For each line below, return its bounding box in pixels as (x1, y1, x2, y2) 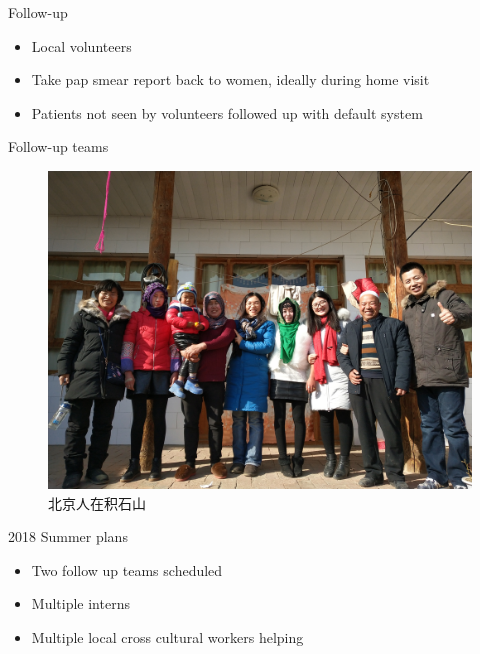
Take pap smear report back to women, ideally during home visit (31, 69, 430, 90)
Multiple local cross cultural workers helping (31, 626, 304, 647)
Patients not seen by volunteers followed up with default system (31, 102, 423, 123)
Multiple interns (31, 593, 130, 614)
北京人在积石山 (48, 492, 146, 513)
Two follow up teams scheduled (31, 559, 223, 580)
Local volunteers (31, 35, 132, 56)
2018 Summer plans (8, 526, 128, 547)
